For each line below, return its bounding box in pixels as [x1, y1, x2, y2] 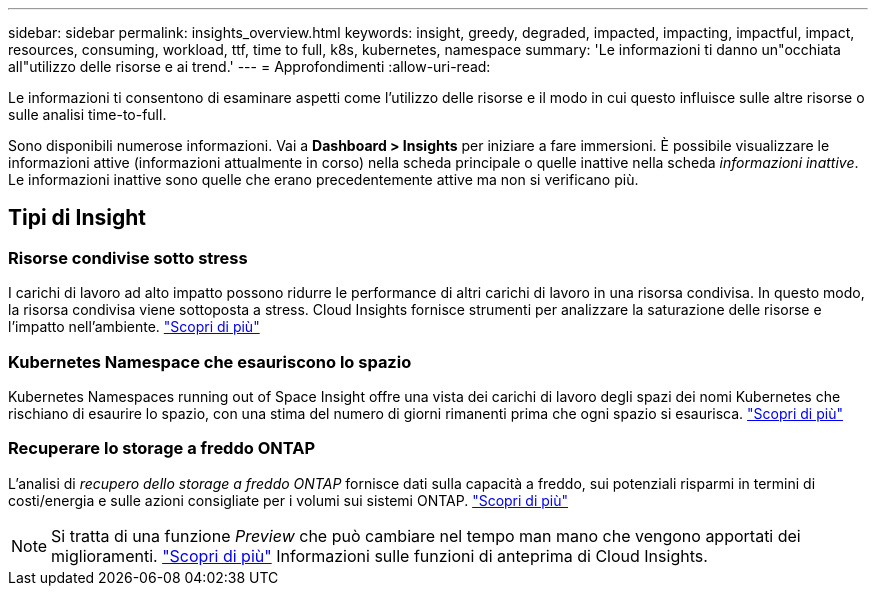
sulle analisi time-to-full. [8, 106, 167, 123]
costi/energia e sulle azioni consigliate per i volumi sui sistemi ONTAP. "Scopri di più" [8, 491, 569, 509]
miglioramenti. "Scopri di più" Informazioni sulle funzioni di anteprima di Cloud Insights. [51, 545, 708, 566]
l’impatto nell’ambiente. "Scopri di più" [8, 318, 260, 336]
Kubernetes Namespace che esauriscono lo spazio [8, 351, 412, 372]
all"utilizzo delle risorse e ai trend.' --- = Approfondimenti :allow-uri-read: [8, 58, 491, 75]
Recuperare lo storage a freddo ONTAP [8, 438, 316, 459]
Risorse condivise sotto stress [8, 247, 248, 268]
